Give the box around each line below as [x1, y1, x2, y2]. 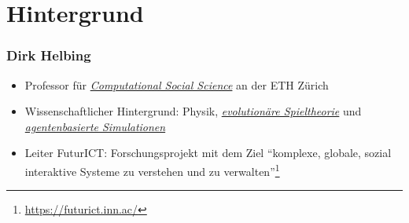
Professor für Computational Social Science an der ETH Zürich [24, 76, 329, 93]
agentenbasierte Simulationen [24, 118, 166, 134]
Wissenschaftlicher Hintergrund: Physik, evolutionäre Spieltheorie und [24, 103, 362, 119]
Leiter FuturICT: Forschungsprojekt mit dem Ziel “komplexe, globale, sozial [24, 144, 392, 161]
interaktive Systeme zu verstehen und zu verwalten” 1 [24, 160, 280, 179]
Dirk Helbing [6, 46, 91, 65]
